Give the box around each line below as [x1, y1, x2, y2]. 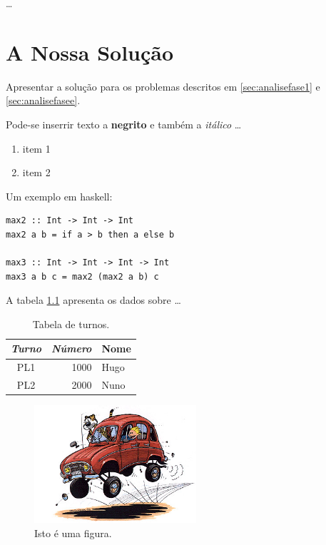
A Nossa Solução [6, 37, 174, 66]
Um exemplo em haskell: [6, 188, 113, 203]
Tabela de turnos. [32, 316, 110, 331]
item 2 [22, 165, 51, 180]
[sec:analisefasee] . [6, 93, 81, 108]
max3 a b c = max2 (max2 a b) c [6, 271, 159, 282]
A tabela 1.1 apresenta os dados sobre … [6, 292, 181, 307]
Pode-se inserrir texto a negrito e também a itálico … [6, 116, 242, 131]
